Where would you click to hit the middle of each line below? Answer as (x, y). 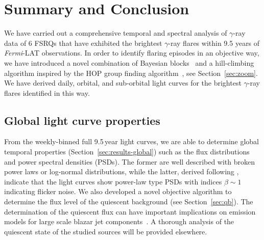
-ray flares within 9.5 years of (214, 43)
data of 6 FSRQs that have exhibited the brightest (83, 43)
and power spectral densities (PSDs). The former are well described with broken (130, 161)
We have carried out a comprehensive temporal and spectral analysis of (116, 33)
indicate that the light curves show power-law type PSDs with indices (113, 181)
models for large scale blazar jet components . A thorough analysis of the (119, 221)
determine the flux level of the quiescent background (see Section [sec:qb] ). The (129, 202)
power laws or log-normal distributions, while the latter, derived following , (122, 171)
